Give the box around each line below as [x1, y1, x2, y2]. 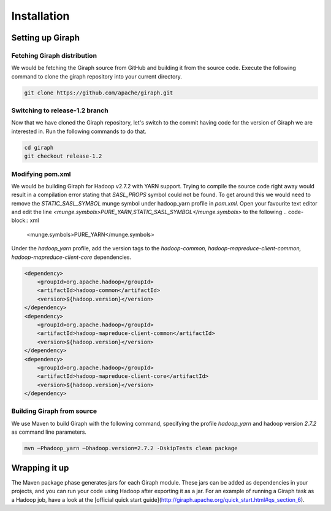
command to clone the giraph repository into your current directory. [11, 72, 182, 80]
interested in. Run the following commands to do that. [11, 128, 146, 135]
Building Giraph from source [11, 407, 97, 415]
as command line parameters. [11, 428, 87, 436]
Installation [11, 9, 70, 23]
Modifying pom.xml [11, 169, 71, 178]
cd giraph [24, 144, 54, 151]
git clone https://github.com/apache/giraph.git [24, 89, 173, 96]
